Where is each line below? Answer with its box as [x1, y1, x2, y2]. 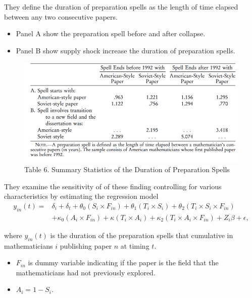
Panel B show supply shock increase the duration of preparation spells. [16, 45, 235, 55]
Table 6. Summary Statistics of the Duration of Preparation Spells [24, 164, 230, 175]
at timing [120, 240, 149, 251]
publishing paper [60, 240, 112, 251]
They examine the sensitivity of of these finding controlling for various [4, 181, 222, 191]
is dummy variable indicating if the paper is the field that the [28, 257, 219, 268]
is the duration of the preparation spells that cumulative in [50, 230, 233, 240]
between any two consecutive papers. [4, 11, 118, 22]
